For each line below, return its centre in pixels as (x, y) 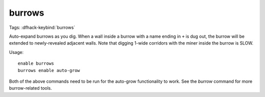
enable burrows (36, 63)
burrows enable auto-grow (49, 70)
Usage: (16, 52)
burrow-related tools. (31, 88)
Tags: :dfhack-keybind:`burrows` (42, 27)
